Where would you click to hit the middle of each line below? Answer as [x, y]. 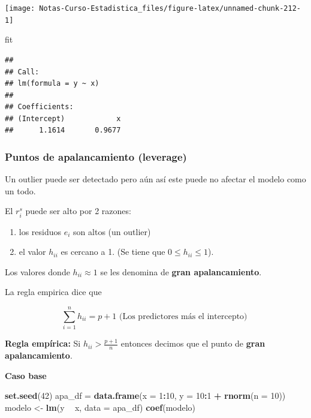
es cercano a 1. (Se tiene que [113, 252]
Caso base [26, 375]
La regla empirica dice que [53, 292]
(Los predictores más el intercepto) [183, 316]
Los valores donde [37, 271]
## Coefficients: [39, 107]
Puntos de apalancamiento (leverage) [96, 156]
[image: [20, 8]
